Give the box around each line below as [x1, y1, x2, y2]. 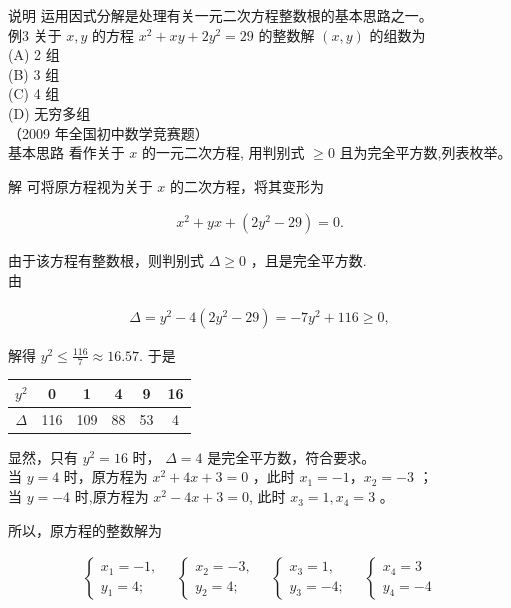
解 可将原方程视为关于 [8, 175, 153, 196]
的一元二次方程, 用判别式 [142, 142, 305, 163]
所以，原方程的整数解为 [8, 519, 162, 540]
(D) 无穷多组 [8, 102, 91, 123]
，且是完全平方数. [250, 250, 367, 271]
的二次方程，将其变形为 [170, 175, 325, 196]
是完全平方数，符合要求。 [207, 446, 376, 467]
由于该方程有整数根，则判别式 [8, 250, 204, 271]
